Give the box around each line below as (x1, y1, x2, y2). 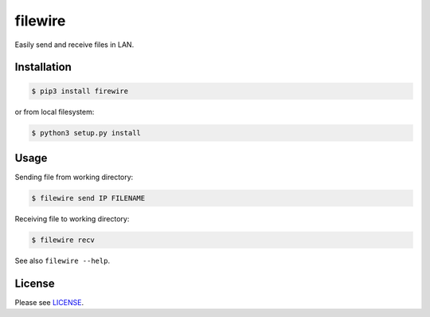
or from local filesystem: (14, 107, 95, 116)
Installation (14, 61, 72, 74)
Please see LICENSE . (14, 297, 84, 307)
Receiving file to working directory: (14, 213, 130, 223)
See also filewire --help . (14, 256, 111, 265)
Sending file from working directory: (14, 172, 134, 182)
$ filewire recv (31, 235, 96, 245)
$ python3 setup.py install (31, 128, 141, 137)
